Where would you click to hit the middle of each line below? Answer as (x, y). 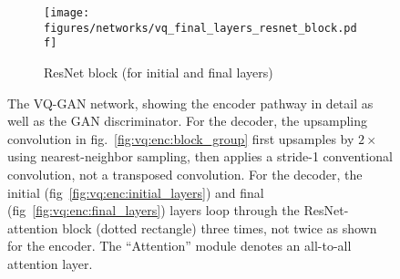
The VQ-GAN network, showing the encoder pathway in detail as (190, 103)
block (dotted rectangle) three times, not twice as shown (220, 227)
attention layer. (50, 263)
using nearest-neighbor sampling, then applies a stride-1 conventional (200, 156)
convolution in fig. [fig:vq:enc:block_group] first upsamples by (181, 138)
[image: (67, 13)
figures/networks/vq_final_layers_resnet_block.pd (200, 28)
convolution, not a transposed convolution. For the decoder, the (185, 174)
